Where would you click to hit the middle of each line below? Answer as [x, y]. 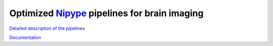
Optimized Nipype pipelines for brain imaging [106, 13]
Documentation [25, 37]
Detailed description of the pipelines [47, 28]
